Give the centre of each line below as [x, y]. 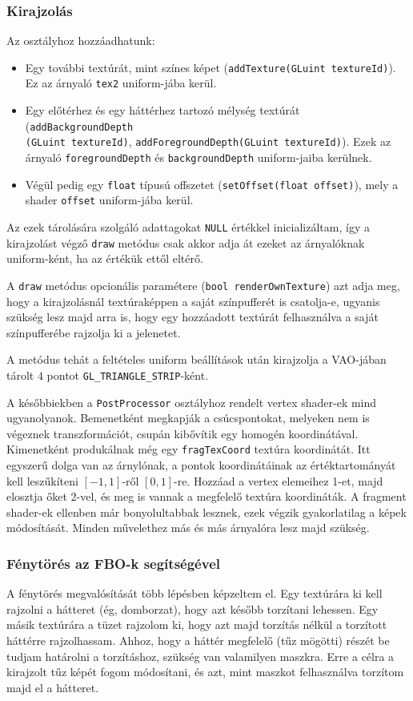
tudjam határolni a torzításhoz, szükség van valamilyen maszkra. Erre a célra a [200, 656]
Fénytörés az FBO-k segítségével [113, 563]
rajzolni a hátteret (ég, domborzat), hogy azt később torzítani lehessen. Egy [192, 608]
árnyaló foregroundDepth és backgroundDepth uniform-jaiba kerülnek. [198, 157]
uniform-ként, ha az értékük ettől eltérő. [105, 258]
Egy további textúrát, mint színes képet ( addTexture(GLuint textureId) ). [211, 67]
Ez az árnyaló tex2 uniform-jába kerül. [121, 83]
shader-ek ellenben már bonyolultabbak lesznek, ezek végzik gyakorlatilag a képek [206, 512]
